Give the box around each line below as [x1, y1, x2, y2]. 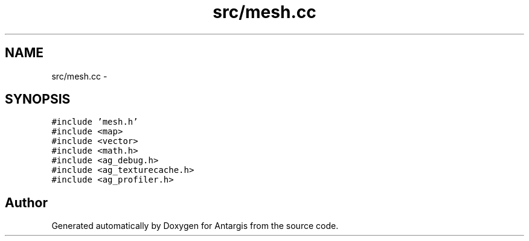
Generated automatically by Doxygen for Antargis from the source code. [51, 221, 339, 231]
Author [5, 195, 48, 210]
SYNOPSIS [5, 92, 71, 107]
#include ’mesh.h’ [51, 117, 138, 127]
